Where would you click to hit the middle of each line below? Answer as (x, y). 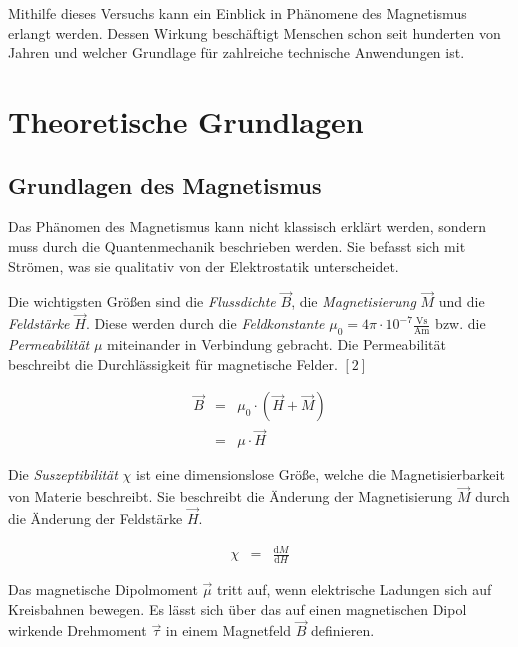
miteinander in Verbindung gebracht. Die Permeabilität (276, 343)
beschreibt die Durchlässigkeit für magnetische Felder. (173, 363)
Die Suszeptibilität (63, 474)
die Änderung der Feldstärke (95, 518)
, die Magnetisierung (353, 301)
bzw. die (460, 323)
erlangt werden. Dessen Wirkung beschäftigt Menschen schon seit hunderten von (254, 32)
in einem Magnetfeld (228, 630)
